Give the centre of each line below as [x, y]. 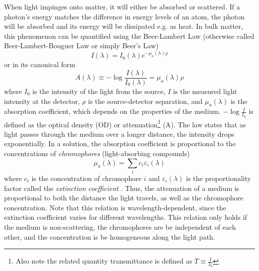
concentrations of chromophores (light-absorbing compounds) [97, 153]
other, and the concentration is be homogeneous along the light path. [110, 236]
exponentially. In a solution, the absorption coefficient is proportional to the [120, 143]
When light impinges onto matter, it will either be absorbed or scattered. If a [122, 6]
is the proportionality [218, 178]
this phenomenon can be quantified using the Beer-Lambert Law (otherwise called [129, 36]
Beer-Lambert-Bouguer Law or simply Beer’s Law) [81, 45]
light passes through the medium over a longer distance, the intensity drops [119, 134]
